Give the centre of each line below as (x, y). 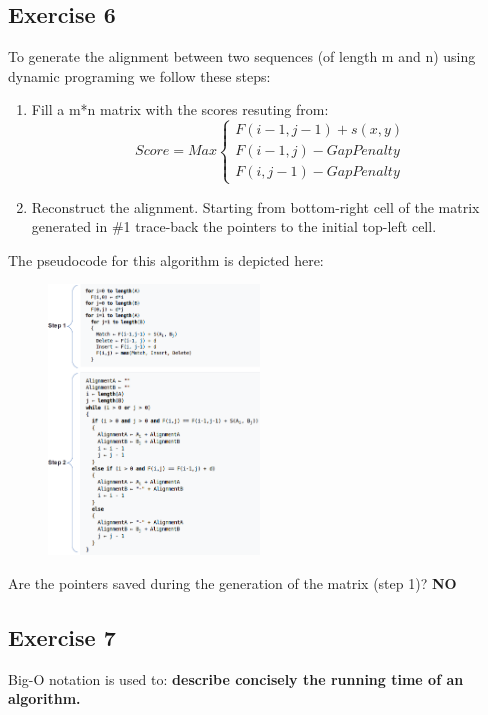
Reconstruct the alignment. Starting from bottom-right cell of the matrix (255, 206)
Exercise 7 (62, 636)
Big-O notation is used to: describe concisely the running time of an (236, 678)
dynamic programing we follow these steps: (139, 75)
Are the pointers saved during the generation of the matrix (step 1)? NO (232, 583)
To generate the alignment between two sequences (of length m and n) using (242, 56)
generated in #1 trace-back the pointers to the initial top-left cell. (234, 226)
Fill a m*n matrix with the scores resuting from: (180, 109)
